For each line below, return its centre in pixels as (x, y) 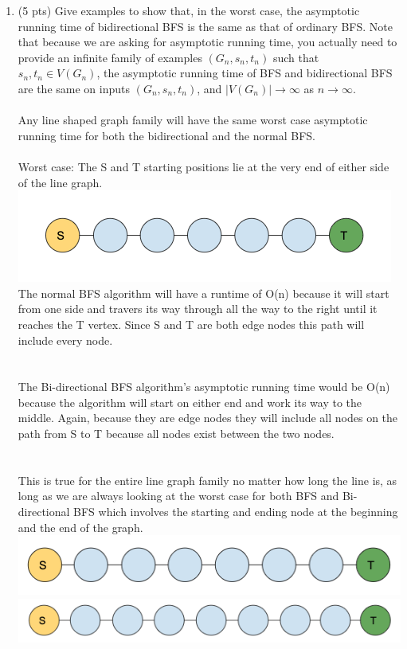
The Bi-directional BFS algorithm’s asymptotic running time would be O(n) (204, 387)
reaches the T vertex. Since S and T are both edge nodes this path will (191, 324)
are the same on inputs (74, 88)
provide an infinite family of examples (110, 57)
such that (296, 57)
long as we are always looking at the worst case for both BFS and (178, 496)
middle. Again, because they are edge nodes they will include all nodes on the (208, 418)
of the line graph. (60, 182)
